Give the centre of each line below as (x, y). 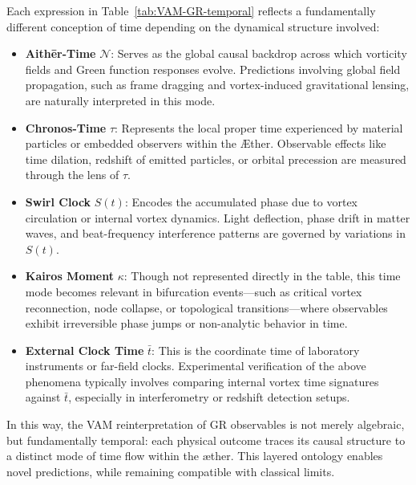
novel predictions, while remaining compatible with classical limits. (171, 471)
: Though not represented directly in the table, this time (262, 276)
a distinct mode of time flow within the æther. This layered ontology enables (195, 456)
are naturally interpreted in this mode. (120, 100)
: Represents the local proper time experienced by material (259, 127)
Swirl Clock (58, 201)
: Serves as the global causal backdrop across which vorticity (259, 53)
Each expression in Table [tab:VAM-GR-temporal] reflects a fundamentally (191, 10)
